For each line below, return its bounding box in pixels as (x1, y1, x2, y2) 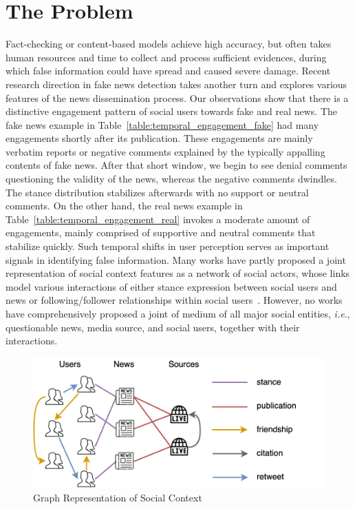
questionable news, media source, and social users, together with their (6, 320, 300, 334)
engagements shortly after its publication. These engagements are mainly (6, 131, 313, 145)
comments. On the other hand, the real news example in (6, 198, 243, 213)
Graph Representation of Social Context (33, 490, 202, 505)
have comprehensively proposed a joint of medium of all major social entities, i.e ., (6, 307, 350, 320)
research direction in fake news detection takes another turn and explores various (6, 76, 347, 91)
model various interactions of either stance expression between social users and (6, 279, 337, 293)
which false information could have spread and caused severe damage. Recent (6, 63, 331, 78)
